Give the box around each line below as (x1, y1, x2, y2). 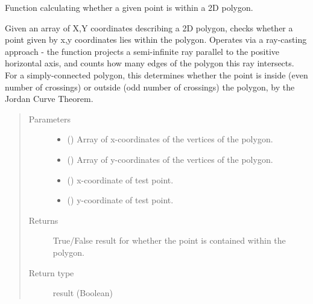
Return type (28, 266, 74, 279)
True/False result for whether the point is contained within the (52, 234, 286, 247)
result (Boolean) (52, 287, 113, 299)
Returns (28, 214, 58, 226)
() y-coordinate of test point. (67, 194, 174, 206)
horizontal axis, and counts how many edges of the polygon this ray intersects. (5, 57, 294, 69)
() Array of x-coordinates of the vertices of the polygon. (67, 133, 273, 145)
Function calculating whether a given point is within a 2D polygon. (5, 1, 253, 13)
